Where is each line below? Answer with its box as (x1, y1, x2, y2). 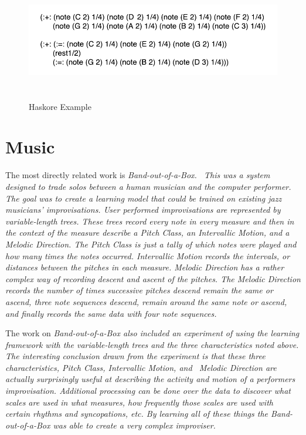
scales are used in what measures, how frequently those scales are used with (5, 396, 273, 408)
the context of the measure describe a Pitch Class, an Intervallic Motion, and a (5, 226, 290, 239)
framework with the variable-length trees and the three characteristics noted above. (5, 338, 299, 350)
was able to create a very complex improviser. (53, 419, 216, 431)
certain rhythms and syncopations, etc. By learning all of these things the (5, 407, 268, 420)
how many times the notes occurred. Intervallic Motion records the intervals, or (5, 249, 290, 262)
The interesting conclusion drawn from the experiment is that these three (5, 350, 266, 362)
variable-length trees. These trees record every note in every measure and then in (5, 215, 294, 227)
